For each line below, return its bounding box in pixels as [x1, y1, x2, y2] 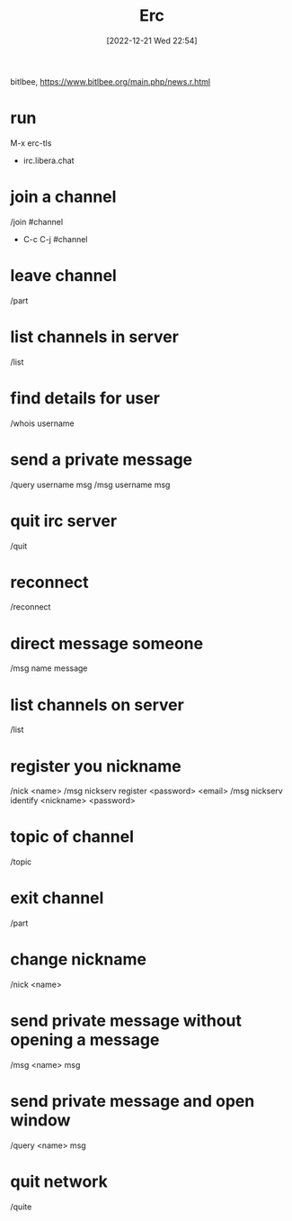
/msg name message [10, 663, 88, 674]
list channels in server [10, 326, 179, 347]
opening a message [10, 1030, 160, 1050]
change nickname [10, 949, 147, 970]
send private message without [10, 1010, 242, 1031]
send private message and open [10, 1091, 255, 1112]
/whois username [10, 418, 75, 429]
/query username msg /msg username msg [10, 479, 171, 490]
